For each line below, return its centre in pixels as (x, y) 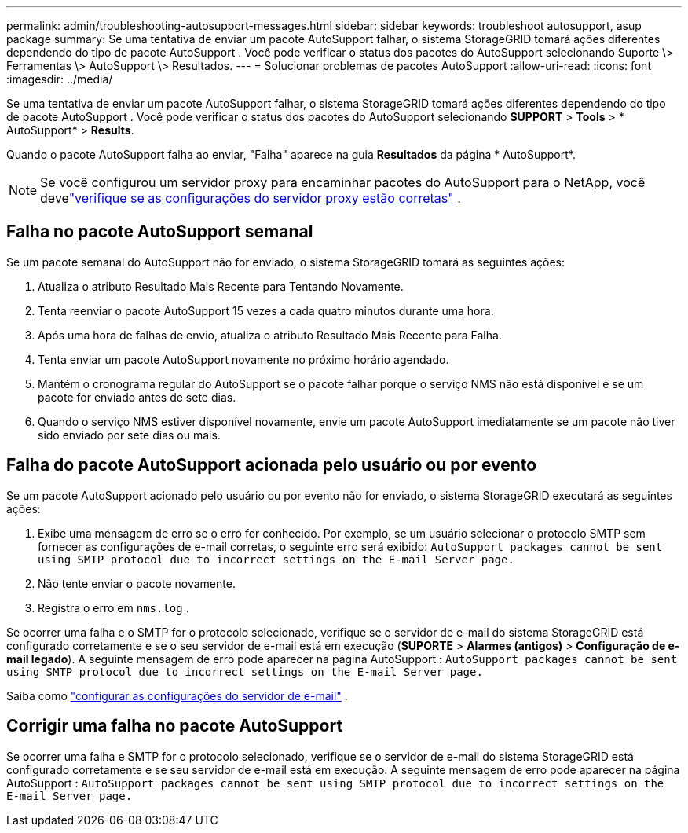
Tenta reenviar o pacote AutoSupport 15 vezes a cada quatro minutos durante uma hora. (266, 310)
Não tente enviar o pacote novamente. (137, 583)
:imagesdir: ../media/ (60, 79)
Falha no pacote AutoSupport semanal (160, 232)
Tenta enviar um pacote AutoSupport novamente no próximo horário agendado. (243, 359)
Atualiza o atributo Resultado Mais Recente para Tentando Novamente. (221, 286)
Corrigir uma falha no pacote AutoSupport (175, 726)
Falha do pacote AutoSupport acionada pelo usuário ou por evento (272, 465)
